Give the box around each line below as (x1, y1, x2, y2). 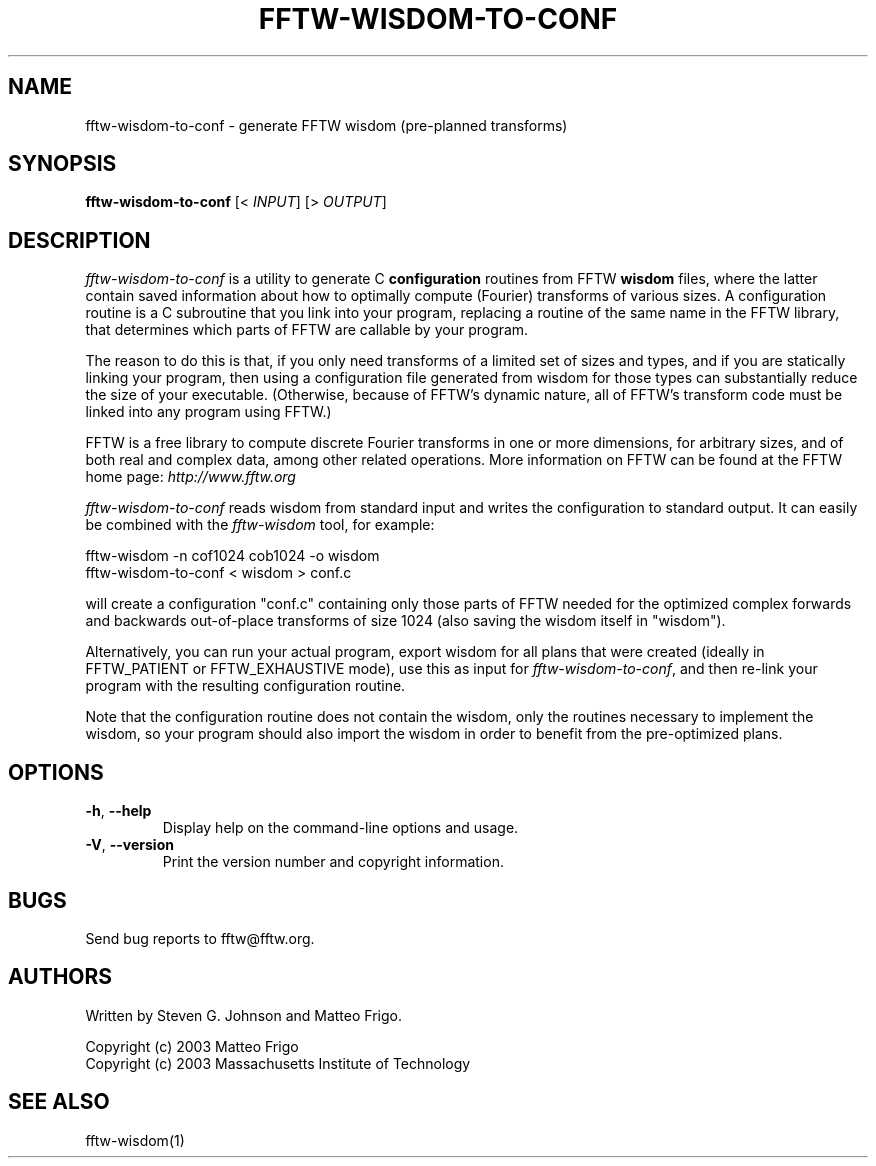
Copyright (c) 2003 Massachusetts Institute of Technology (85, 1054, 471, 1072)
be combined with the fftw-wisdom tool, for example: (85, 516, 435, 534)
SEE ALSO (8, 1089, 110, 1115)
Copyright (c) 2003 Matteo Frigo (85, 1037, 299, 1055)
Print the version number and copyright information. (162, 853, 504, 871)
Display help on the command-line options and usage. (162, 819, 519, 837)
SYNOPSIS (8, 151, 117, 177)
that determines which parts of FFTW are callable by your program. (85, 321, 529, 339)
